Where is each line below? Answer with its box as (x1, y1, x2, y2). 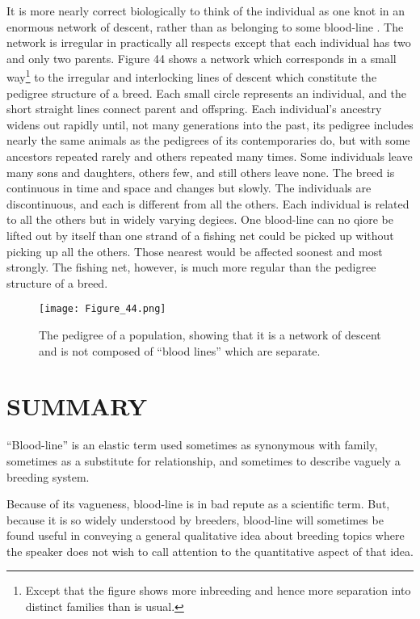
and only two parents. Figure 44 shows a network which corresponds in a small (6, 49, 397, 66)
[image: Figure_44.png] (39, 303, 166, 315)
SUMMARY (6, 390, 147, 423)
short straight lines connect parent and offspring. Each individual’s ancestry (6, 100, 382, 117)
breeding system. (6, 468, 90, 485)
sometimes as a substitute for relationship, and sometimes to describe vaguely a (6, 452, 401, 469)
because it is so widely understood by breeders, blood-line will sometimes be (6, 511, 384, 528)
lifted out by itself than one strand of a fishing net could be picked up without (6, 226, 394, 243)
